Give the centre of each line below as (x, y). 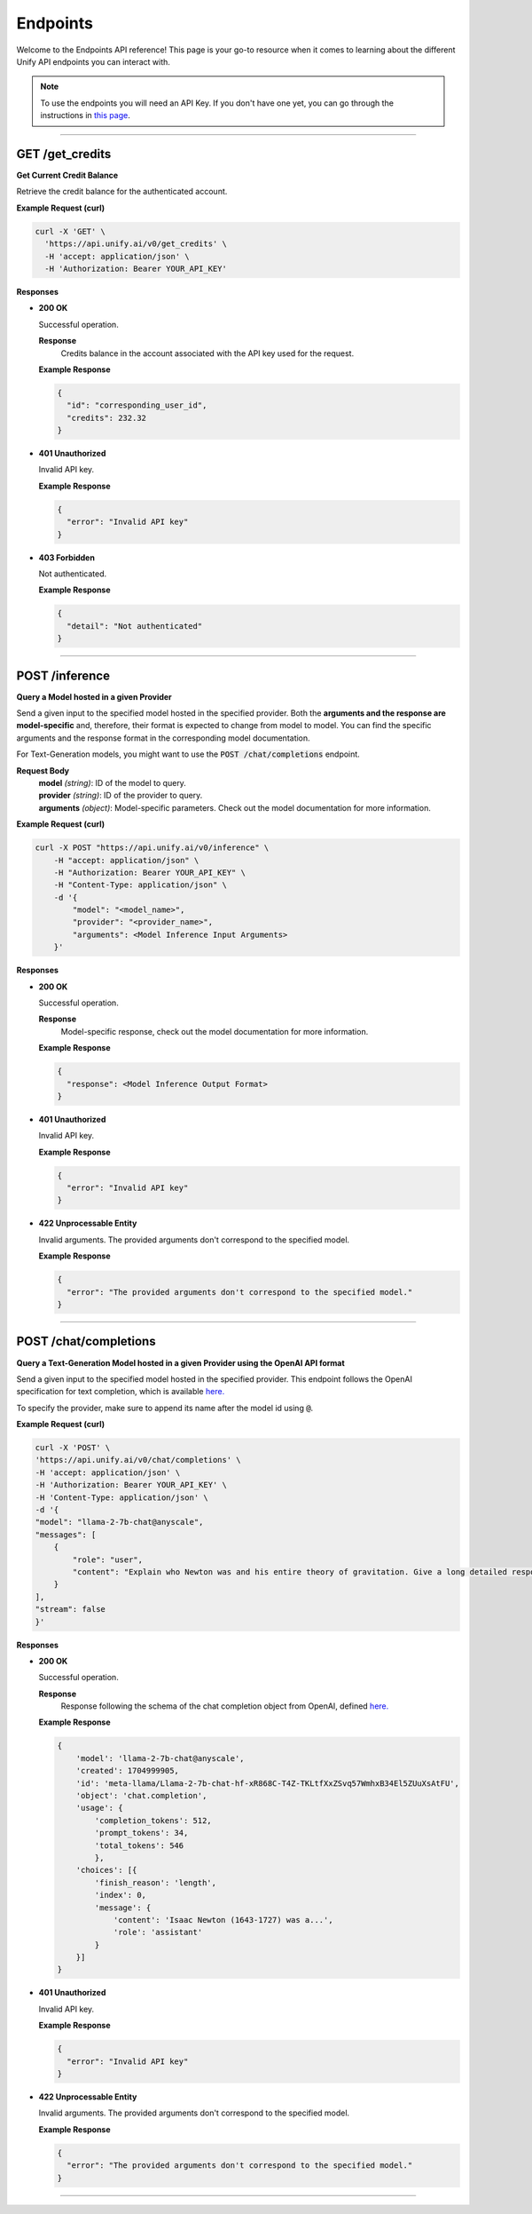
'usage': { (99, 1808)
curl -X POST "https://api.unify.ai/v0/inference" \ (152, 848)
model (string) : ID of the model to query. (112, 782)
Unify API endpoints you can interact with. (93, 61)
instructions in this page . (85, 115)
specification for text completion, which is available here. (121, 1392)
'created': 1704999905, (127, 1771)
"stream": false (70, 1609)
